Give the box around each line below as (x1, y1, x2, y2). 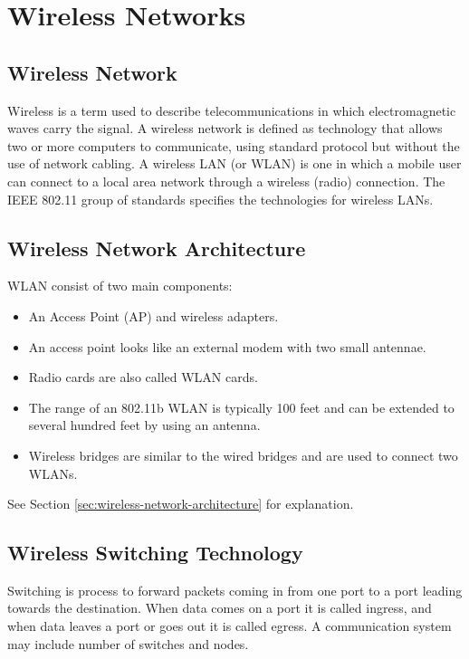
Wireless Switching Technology (7, 539, 303, 567)
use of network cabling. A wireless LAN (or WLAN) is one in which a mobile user (7, 154, 462, 173)
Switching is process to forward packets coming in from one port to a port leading (7, 580, 463, 599)
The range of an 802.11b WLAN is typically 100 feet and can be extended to (28, 397, 455, 416)
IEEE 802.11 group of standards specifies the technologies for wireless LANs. (7, 189, 434, 208)
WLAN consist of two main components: (7, 276, 233, 295)
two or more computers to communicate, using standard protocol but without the (7, 136, 460, 155)
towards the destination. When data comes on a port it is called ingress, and (7, 598, 432, 617)
